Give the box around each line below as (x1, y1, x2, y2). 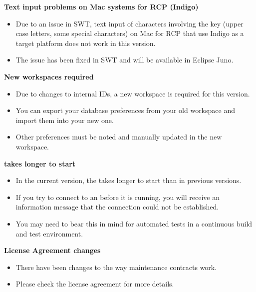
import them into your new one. (15, 114, 114, 125)
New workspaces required (4, 71, 94, 81)
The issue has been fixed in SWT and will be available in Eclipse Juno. (15, 54, 234, 65)
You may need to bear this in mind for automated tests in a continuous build (15, 218, 253, 228)
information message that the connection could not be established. (15, 201, 219, 212)
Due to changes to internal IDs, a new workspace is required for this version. (15, 88, 250, 98)
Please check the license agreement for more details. (15, 278, 174, 289)
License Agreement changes (4, 245, 101, 255)
